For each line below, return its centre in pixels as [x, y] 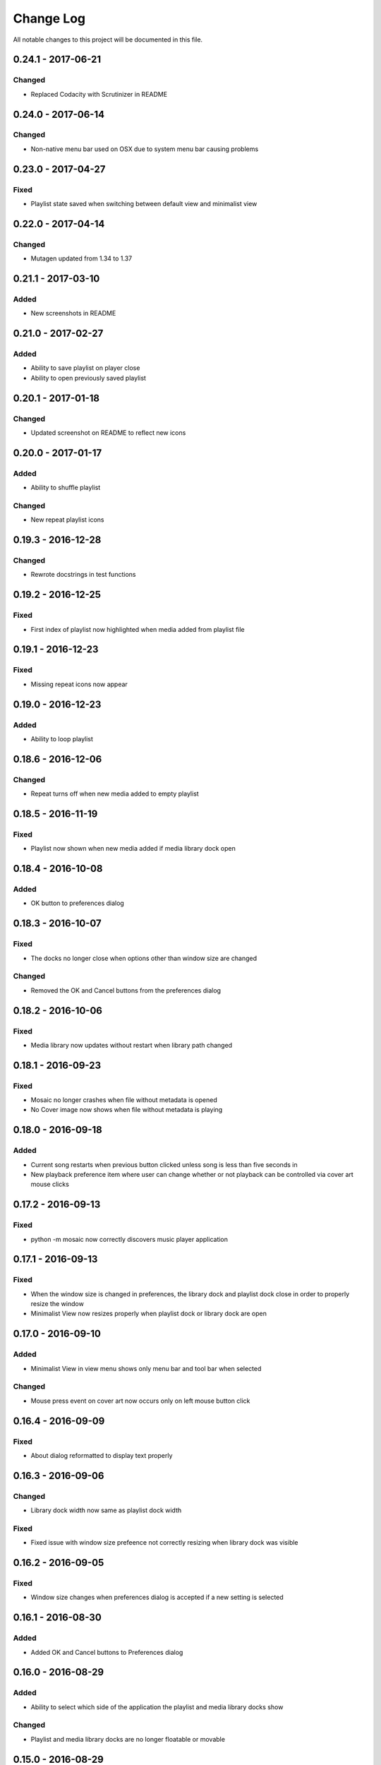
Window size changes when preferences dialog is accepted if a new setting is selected [157, 1597]
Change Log [49, 18]
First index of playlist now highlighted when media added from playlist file [138, 629]
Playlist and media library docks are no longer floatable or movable [128, 1739]
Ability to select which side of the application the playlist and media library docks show [157, 1707]
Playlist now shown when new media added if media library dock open [133, 849]
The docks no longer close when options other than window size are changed [144, 958]
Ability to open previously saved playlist [88, 378]
